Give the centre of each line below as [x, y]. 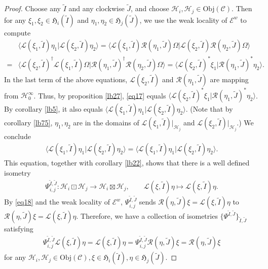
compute [17, 32]
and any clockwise [97, 8]
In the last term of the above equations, [66, 79]
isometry [17, 172]
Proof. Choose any [33, 8]
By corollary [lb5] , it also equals [53, 109]
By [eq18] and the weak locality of [57, 202]
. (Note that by [209, 109]
